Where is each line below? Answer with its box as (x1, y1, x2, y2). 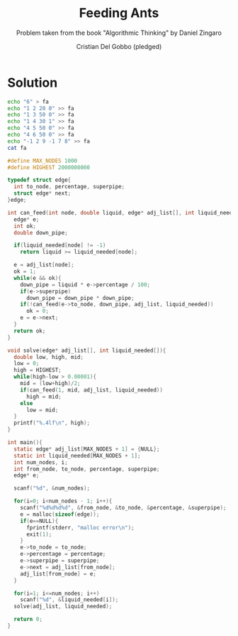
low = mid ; (25, 406, 59, 414)
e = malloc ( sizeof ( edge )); (20, 510, 100, 518)
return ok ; (13, 327, 46, 335)
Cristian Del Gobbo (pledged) (76, 42, 162, 50)
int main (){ (7, 439, 42, 446)
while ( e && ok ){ (13, 274, 62, 281)
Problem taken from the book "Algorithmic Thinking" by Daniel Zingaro (16, 28, 222, 37)
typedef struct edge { (7, 176, 72, 184)
